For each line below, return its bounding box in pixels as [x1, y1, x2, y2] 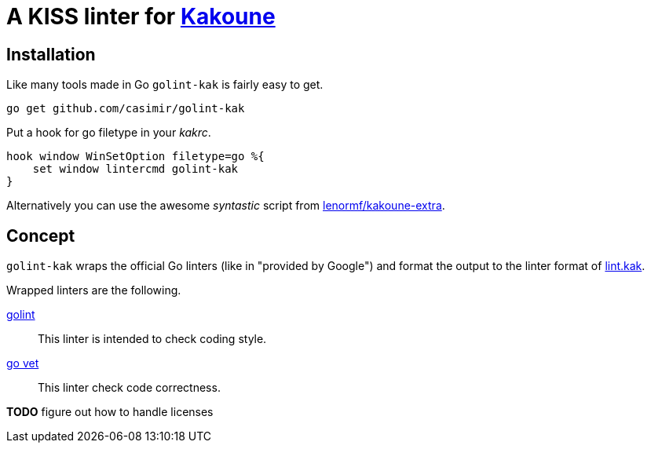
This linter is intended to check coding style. [38, 332, 267, 346]
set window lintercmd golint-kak [32, 162, 239, 176]
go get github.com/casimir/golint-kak [6, 102, 245, 115]
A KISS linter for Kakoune [6, 3, 276, 30]
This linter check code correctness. [38, 381, 221, 395]
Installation [6, 44, 96, 64]
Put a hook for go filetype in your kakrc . [6, 126, 211, 140]
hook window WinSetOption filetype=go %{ [6, 150, 265, 163]
